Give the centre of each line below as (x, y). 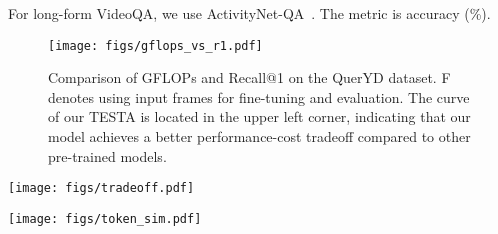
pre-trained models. (107, 155)
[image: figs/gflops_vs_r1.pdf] (155, 45)
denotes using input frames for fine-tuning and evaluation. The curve (259, 96)
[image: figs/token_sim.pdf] (105, 218)
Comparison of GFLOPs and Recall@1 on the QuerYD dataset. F (249, 77)
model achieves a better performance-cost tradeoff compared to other (259, 136)
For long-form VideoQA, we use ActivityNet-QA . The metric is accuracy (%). (249, 13)
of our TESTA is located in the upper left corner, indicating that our (259, 116)
